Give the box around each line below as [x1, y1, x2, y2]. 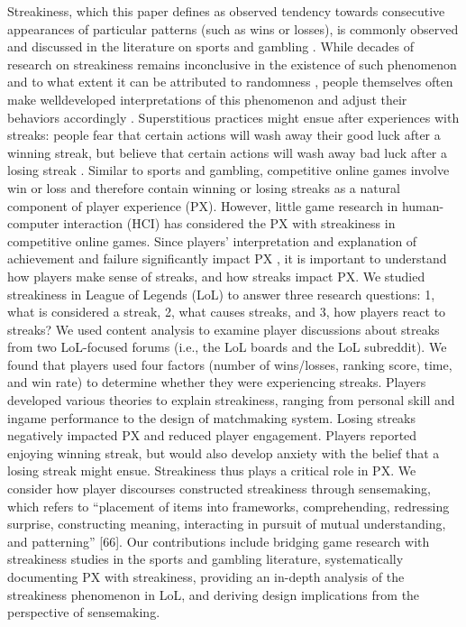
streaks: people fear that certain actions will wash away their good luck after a [7, 125, 441, 144]
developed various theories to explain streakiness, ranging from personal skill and [7, 391, 455, 410]
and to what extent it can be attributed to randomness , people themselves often [7, 72, 453, 91]
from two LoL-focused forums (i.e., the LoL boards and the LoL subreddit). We [7, 337, 447, 356]
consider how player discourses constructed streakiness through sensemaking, [7, 479, 431, 498]
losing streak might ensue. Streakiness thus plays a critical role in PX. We [7, 461, 416, 480]
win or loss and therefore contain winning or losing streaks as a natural [7, 178, 400, 197]
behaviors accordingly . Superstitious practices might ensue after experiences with [7, 107, 460, 126]
